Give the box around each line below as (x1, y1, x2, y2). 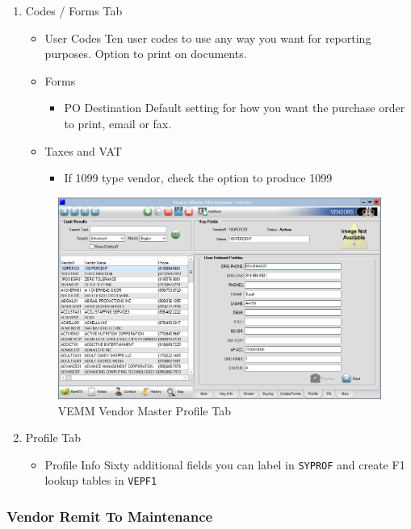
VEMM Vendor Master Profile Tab (57, 402, 231, 419)
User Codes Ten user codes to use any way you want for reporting (44, 29, 371, 46)
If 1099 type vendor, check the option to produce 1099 (64, 169, 333, 186)
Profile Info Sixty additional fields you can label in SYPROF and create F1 (44, 456, 405, 473)
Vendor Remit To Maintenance (6, 506, 213, 526)
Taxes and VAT (44, 142, 122, 159)
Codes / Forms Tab (25, 2, 123, 19)
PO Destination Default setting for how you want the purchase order (64, 99, 405, 116)
